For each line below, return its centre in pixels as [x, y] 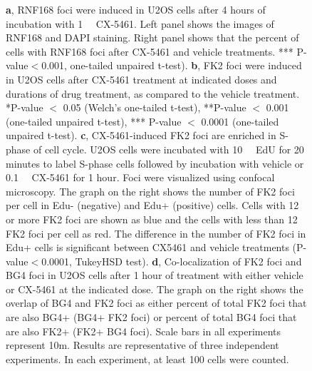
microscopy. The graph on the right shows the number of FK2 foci [150, 191]
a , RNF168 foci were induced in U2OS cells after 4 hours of [136, 9]
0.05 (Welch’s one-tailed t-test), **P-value [155, 107]
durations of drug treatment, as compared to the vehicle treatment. [153, 93]
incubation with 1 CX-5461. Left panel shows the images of [140, 23]
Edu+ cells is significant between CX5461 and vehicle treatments [147, 247]
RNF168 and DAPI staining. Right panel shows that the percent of [152, 37]
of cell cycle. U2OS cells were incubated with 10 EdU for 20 [168, 149]
